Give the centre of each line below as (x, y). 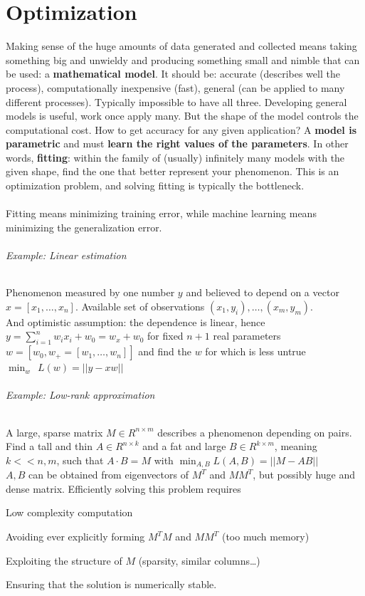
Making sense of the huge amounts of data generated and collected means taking (181, 46)
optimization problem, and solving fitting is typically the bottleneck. (155, 185)
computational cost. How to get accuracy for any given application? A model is (181, 129)
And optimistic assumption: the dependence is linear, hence (136, 321)
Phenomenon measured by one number (90, 292)
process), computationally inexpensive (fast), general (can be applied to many (175, 87)
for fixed (165, 336)
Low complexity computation (69, 512)
